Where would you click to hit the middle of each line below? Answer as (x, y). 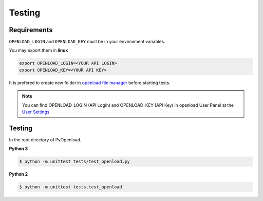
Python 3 (19, 149)
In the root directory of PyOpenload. (45, 140)
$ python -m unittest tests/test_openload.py (75, 162)
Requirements (31, 30)
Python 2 (19, 174)
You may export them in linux (38, 50)
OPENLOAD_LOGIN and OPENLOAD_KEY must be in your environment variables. (87, 42)
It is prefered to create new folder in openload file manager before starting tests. (90, 83)
